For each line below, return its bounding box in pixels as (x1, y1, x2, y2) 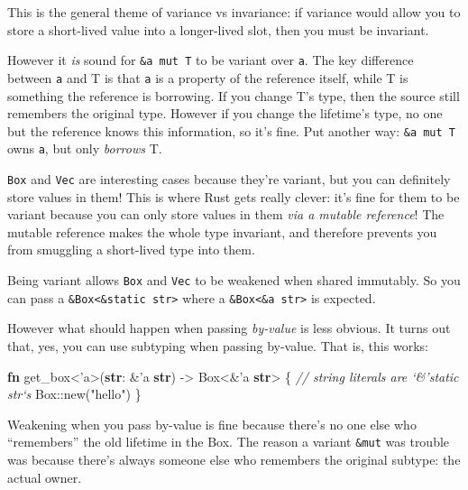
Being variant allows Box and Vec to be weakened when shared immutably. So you (7, 271, 461, 290)
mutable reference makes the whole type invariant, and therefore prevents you (7, 222, 437, 241)
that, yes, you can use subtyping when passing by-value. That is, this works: (7, 336, 428, 355)
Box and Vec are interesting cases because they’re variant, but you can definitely (7, 170, 451, 188)
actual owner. (7, 467, 82, 486)
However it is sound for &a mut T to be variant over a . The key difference (7, 51, 414, 69)
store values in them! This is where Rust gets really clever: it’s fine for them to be (7, 187, 460, 206)
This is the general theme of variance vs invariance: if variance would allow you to (7, 3, 461, 21)
